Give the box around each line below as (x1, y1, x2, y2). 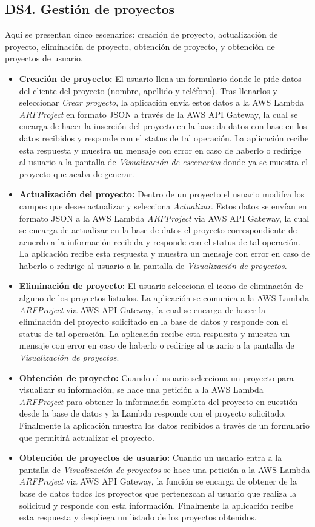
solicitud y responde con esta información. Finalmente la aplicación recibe (19, 498, 294, 511)
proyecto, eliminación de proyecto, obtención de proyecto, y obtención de (5, 39, 275, 52)
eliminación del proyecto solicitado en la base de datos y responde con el (19, 315, 288, 328)
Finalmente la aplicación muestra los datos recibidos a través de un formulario (19, 419, 310, 432)
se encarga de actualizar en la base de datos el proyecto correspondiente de (19, 223, 297, 236)
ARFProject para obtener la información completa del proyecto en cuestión (19, 395, 298, 407)
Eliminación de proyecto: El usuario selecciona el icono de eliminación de (19, 279, 303, 292)
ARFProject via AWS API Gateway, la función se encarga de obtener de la (19, 475, 297, 488)
